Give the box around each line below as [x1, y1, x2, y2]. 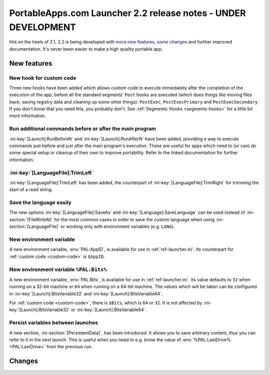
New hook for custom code [9, 74, 76, 81]
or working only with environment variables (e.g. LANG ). [60, 223, 175, 230]
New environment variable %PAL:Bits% [9, 266, 107, 273]
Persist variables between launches [9, 319, 98, 326]
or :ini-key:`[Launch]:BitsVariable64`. [70, 307, 147, 313]
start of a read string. [9, 187, 53, 193]
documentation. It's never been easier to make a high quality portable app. [9, 46, 163, 52]
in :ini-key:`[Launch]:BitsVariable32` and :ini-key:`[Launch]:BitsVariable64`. [9, 290, 163, 296]
